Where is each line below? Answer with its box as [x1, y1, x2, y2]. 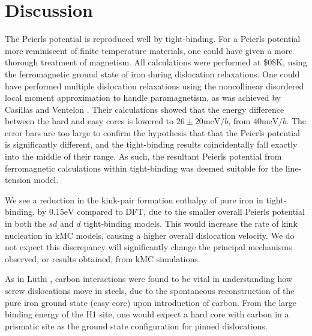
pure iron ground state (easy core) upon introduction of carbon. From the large [5, 296, 297, 308]
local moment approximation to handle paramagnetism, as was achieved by [5, 91, 281, 104]
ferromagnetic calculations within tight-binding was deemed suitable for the [5, 161, 283, 174]
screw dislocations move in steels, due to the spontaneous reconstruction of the [5, 284, 295, 296]
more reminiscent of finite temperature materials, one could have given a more [5, 44, 293, 56]
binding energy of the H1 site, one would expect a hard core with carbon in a [5, 308, 289, 320]
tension [5, 173, 31, 186]
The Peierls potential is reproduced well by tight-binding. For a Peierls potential [5, 32, 301, 45]
